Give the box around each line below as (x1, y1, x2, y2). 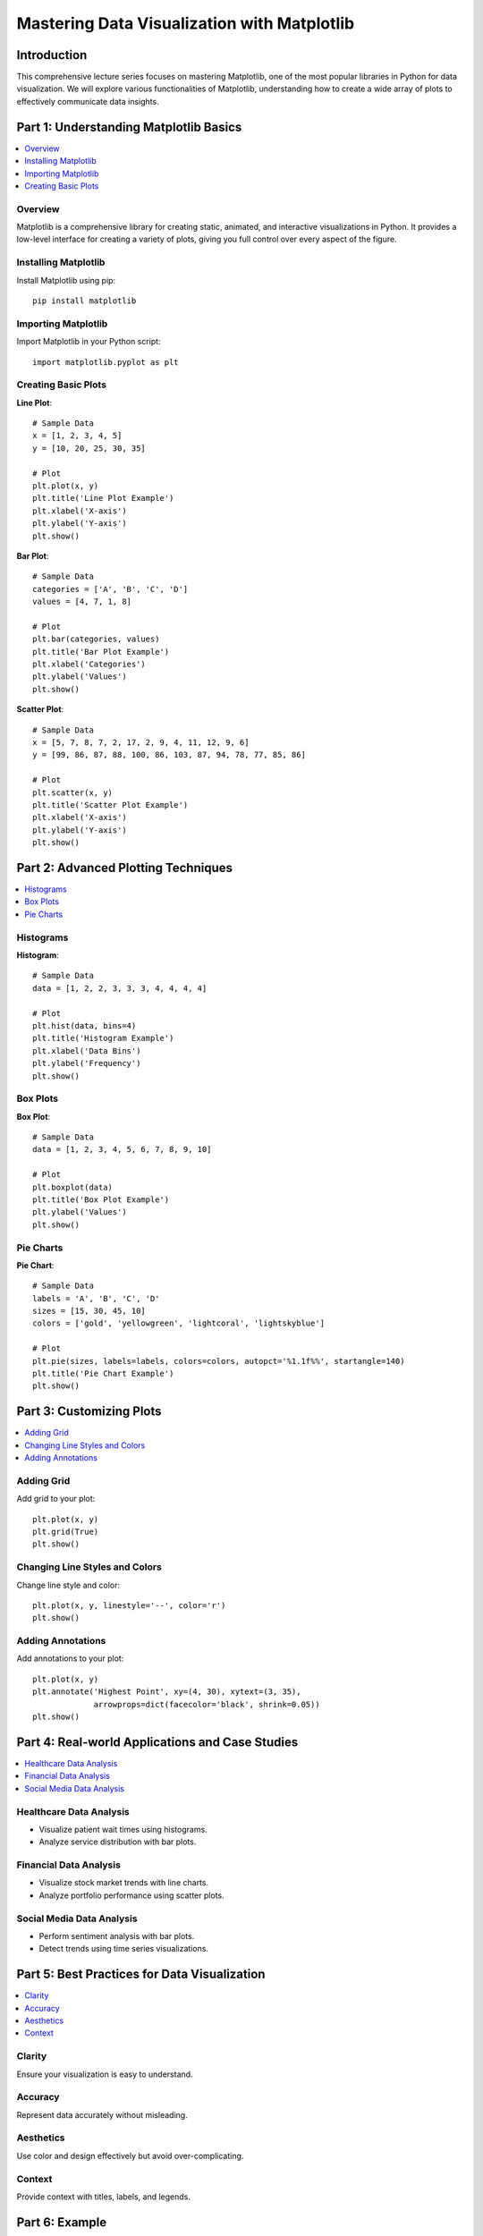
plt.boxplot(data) (32, 1182, 114, 1192)
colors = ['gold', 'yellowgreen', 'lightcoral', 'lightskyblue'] (32, 1318, 326, 1328)
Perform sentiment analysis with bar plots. (38, 1930, 195, 1941)
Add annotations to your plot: (16, 1653, 124, 1664)
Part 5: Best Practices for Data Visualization (16, 1967, 266, 1982)
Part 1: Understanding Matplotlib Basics (16, 119, 242, 134)
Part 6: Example (16, 2215, 107, 2230)
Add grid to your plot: (16, 1494, 96, 1504)
